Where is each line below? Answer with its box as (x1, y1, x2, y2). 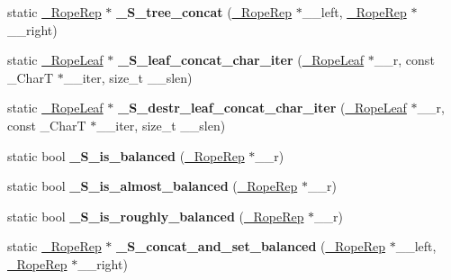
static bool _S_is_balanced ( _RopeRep (7, 146, 245, 165)
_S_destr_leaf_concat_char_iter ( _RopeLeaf (117, 98, 407, 117)
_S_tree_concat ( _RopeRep (116, 3, 293, 21)
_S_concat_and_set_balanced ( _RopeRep (116, 237, 386, 256)
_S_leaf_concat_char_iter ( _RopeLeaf (117, 50, 365, 69)
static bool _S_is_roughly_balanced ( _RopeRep (7, 206, 304, 225)
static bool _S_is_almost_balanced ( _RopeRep (7, 176, 298, 195)
